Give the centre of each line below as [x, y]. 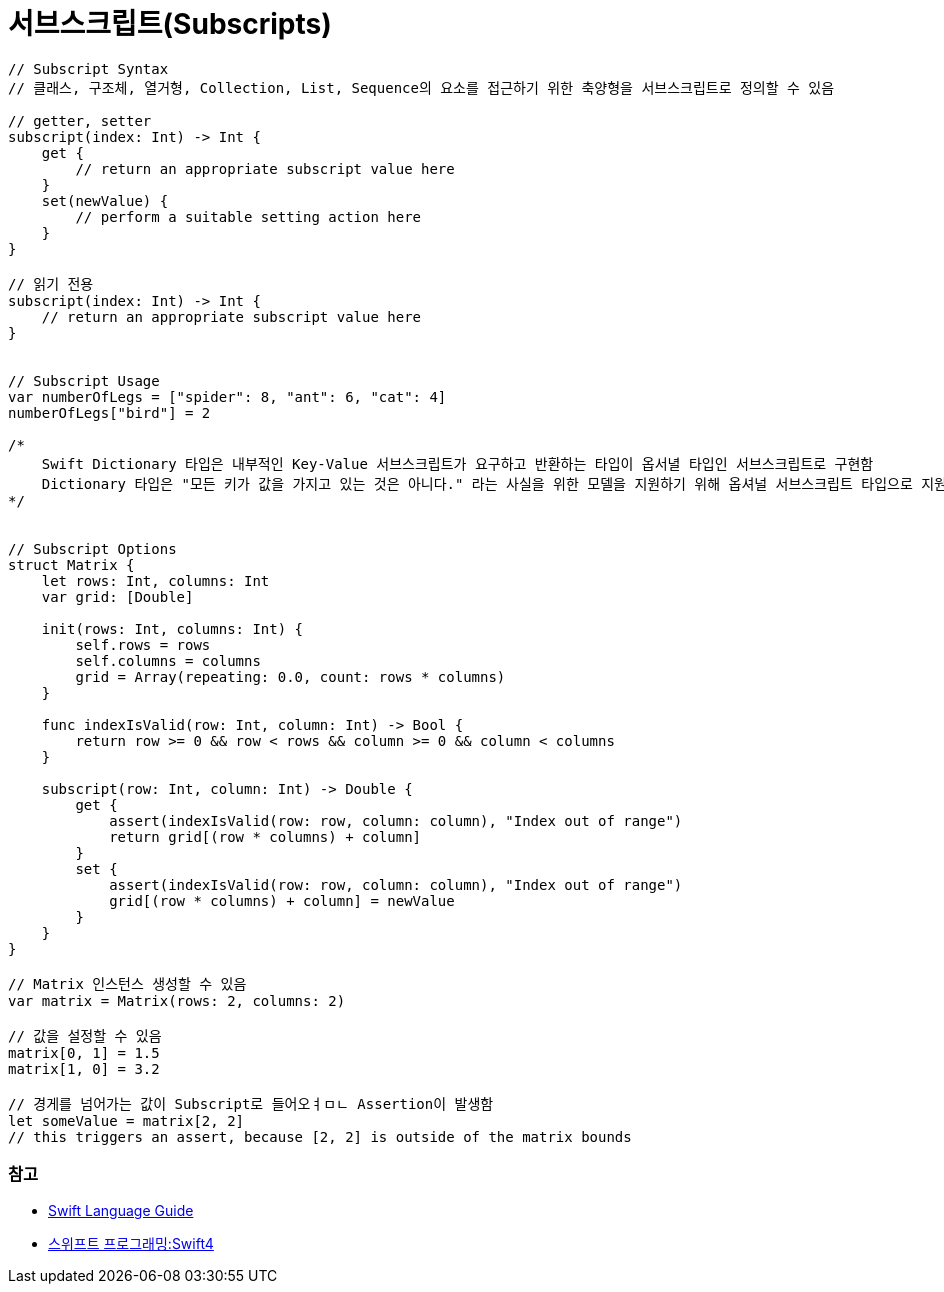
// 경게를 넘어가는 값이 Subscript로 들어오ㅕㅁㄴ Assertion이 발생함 [251, 1103]
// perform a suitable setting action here [248, 216]
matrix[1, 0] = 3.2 [84, 1068]
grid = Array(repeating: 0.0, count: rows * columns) [290, 676]
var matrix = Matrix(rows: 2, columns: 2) [177, 1000]
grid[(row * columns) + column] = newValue [282, 900]
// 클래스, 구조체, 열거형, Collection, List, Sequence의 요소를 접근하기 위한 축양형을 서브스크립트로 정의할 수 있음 [421, 87]
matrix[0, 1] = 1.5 [84, 1052]
